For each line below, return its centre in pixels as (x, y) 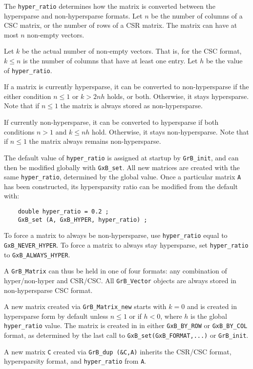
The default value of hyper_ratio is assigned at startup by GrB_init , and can (121, 157)
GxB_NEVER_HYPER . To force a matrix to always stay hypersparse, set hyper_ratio (126, 244)
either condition (28, 96)
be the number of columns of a (197, 15)
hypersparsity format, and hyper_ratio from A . (75, 361)
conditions (19, 131)
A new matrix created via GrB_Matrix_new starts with (85, 306)
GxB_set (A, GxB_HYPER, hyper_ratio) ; (83, 220)
